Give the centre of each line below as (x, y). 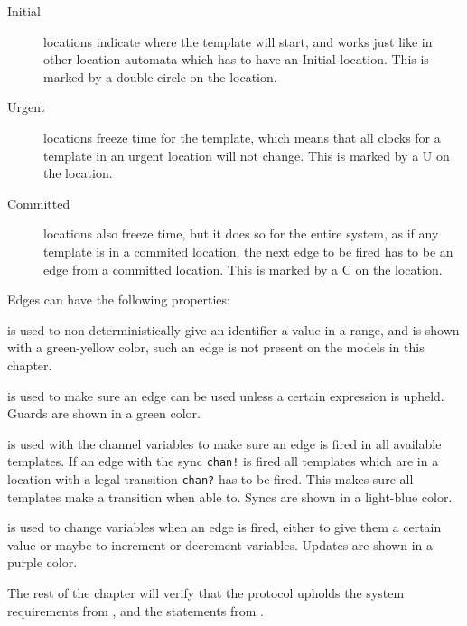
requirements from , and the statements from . (135, 610)
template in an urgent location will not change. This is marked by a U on (247, 155)
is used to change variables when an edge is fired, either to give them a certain (224, 527)
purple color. (42, 562)
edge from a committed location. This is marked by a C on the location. (243, 269)
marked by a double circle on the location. (160, 76)
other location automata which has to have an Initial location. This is (236, 59)
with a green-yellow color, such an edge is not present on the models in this (216, 347)
